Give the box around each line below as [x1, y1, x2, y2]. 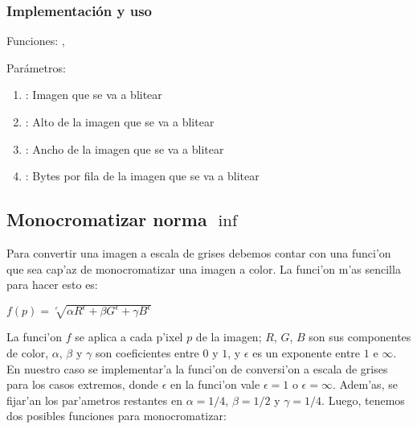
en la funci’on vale [170, 376, 260, 393]
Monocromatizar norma [6, 207, 207, 232]
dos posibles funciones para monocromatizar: [6, 407, 227, 424]
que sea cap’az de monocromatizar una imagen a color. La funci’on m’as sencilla [6, 260, 401, 277]
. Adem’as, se [332, 376, 398, 393]
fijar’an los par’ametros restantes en [6, 391, 183, 408]
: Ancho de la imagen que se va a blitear [25, 140, 224, 157]
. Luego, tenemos [321, 391, 405, 408]
